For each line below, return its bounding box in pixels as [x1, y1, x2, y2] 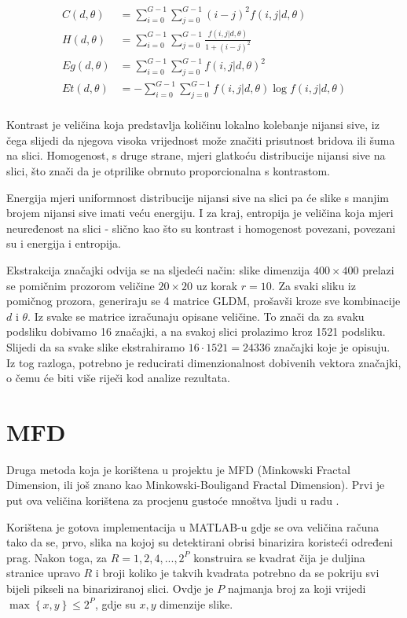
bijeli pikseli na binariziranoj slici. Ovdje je [6, 580, 214, 597]
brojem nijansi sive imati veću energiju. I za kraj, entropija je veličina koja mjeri [6, 204, 394, 221]
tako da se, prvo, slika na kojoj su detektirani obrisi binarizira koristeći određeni [6, 534, 393, 550]
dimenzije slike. [159, 595, 233, 612]
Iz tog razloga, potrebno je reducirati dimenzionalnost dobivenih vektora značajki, [6, 354, 401, 370]
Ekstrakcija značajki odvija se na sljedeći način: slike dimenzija [6, 261, 310, 278]
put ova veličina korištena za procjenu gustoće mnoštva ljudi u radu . [6, 492, 339, 509]
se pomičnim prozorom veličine [6, 277, 155, 293]
